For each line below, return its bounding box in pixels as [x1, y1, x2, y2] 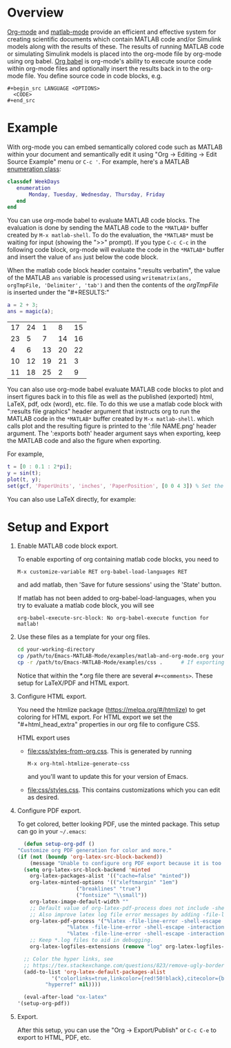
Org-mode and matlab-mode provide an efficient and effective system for [7, 28, 217, 36]
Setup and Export [7, 519, 109, 535]
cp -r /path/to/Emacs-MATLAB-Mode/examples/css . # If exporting [17, 659, 225, 666]
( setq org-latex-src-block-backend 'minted [23, 866, 150, 873]
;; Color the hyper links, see [23, 956, 114, 962]
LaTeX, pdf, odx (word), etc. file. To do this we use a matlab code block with [7, 400, 223, 408]
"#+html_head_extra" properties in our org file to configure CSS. [17, 720, 200, 729]
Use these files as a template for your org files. [17, 633, 150, 641]
